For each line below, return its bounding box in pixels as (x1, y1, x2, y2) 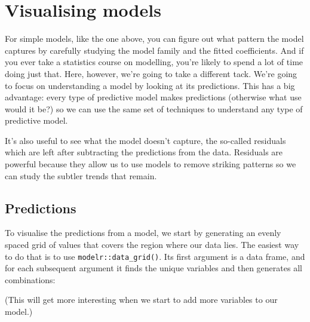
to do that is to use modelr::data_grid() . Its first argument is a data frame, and (5, 250, 305, 262)
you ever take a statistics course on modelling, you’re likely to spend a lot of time (5, 56, 303, 68)
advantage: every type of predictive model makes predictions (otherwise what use (5, 91, 302, 103)
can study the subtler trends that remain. (5, 169, 157, 182)
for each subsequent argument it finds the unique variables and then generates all (5, 262, 302, 274)
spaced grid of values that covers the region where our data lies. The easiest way (5, 238, 299, 251)
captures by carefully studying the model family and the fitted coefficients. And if (5, 44, 304, 56)
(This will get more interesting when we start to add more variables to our (5, 293, 278, 306)
